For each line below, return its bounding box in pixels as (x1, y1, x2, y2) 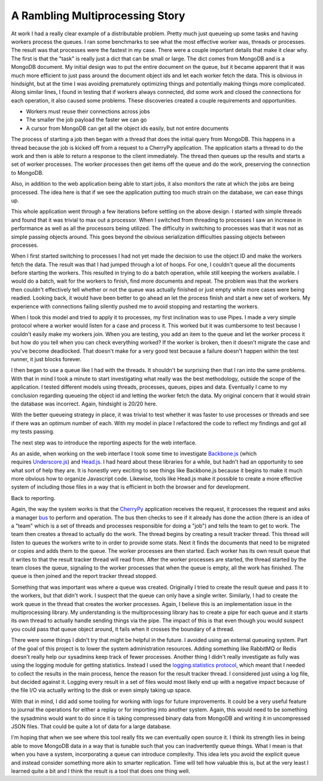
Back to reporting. (11, 494, 56, 501)
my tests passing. (11, 428, 55, 435)
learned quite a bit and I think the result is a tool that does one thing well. (11, 767, 191, 774)
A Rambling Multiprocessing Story (11, 9, 185, 22)
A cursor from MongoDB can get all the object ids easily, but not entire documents (26, 125, 229, 132)
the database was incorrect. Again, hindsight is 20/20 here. (11, 400, 158, 407)
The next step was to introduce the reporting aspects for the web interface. (11, 439, 197, 446)
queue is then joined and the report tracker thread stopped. (11, 573, 158, 580)
